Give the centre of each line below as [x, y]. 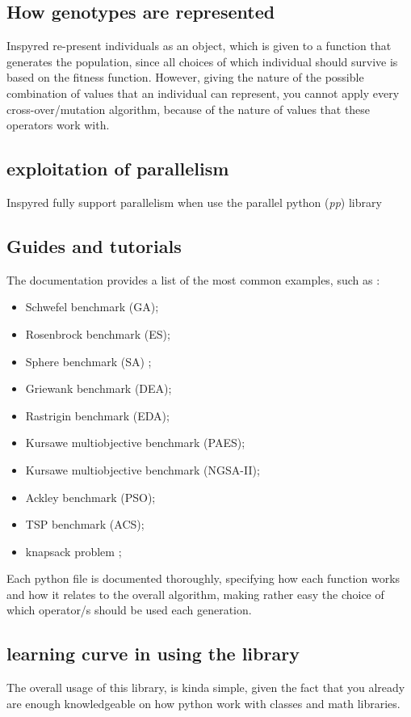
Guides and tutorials [94, 245]
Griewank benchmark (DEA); [99, 388]
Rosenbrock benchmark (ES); [98, 333]
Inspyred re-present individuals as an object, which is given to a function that [199, 46]
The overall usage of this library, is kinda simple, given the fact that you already [206, 687]
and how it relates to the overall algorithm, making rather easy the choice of [195, 594]
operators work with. [58, 125]
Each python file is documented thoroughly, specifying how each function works [203, 578]
